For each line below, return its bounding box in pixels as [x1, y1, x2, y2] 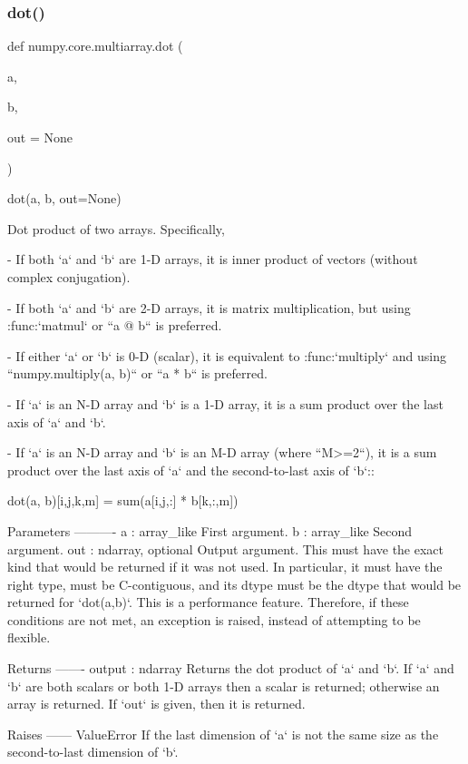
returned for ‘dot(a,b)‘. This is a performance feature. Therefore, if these [7, 593, 409, 612]
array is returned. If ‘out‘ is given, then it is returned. [7, 694, 306, 713]
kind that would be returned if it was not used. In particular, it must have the [7, 557, 443, 576]
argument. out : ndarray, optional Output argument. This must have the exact [7, 539, 444, 558]
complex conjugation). [7, 267, 131, 286]
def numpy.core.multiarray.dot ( [7, 36, 183, 55]
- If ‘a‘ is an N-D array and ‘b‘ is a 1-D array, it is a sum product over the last [7, 394, 444, 413]
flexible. [7, 628, 51, 647]
